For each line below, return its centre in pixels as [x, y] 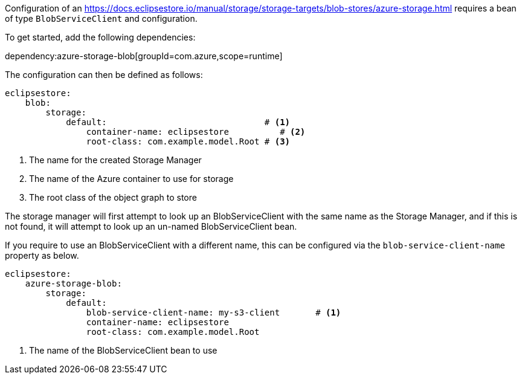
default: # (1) [178, 122]
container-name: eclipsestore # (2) [196, 132]
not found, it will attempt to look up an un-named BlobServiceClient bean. [151, 226]
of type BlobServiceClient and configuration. [101, 18]
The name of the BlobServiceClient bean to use [123, 350]
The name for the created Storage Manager [115, 160]
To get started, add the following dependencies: [100, 37]
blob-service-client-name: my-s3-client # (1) [214, 313]
